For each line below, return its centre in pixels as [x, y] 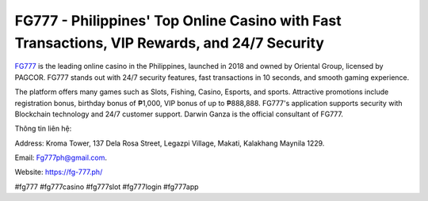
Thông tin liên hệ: [43, 129]
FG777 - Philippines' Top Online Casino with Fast [178, 21]
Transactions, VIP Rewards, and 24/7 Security [170, 43]
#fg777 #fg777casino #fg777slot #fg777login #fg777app [107, 187]
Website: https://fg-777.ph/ [59, 172]
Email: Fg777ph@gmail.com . [61, 157]
